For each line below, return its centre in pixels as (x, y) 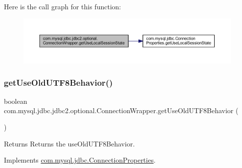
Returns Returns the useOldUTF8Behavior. (69, 143)
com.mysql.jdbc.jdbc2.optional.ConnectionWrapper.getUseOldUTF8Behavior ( (121, 110)
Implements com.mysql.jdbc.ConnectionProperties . (80, 160)
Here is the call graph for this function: (63, 6)
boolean (16, 101)
